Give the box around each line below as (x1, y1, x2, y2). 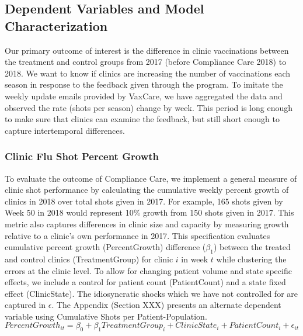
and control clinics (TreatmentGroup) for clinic (5, 252, 173, 265)
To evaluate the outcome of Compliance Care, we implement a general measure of (5, 172, 297, 184)
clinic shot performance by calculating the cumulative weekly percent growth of (5, 183, 289, 196)
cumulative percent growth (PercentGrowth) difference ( (5, 241, 206, 253)
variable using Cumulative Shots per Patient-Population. (5, 310, 207, 322)
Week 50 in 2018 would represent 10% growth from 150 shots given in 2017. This (5, 206, 294, 219)
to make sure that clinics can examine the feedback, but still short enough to (5, 113, 280, 125)
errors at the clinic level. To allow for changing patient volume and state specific (5, 264, 292, 276)
